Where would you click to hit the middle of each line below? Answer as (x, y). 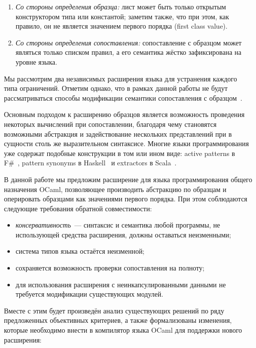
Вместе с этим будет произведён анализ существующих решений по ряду (114, 310)
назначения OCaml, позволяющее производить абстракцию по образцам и (115, 189)
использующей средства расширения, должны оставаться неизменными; (123, 234)
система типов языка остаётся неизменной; (80, 251)
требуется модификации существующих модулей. (89, 294)
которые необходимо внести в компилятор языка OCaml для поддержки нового (123, 330)
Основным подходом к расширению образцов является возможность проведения (124, 114)
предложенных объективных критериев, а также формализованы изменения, (118, 320)
